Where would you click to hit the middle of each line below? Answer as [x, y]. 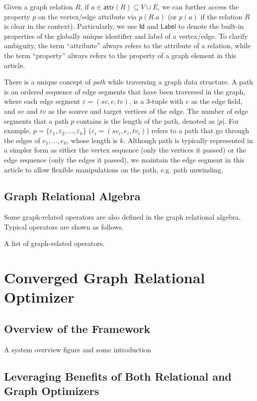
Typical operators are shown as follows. [64, 226]
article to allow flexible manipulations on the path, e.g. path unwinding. [114, 169]
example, [18, 130]
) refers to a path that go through [198, 130]
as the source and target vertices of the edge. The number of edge [148, 111]
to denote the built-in [211, 26]
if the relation [221, 16]
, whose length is [92, 140]
